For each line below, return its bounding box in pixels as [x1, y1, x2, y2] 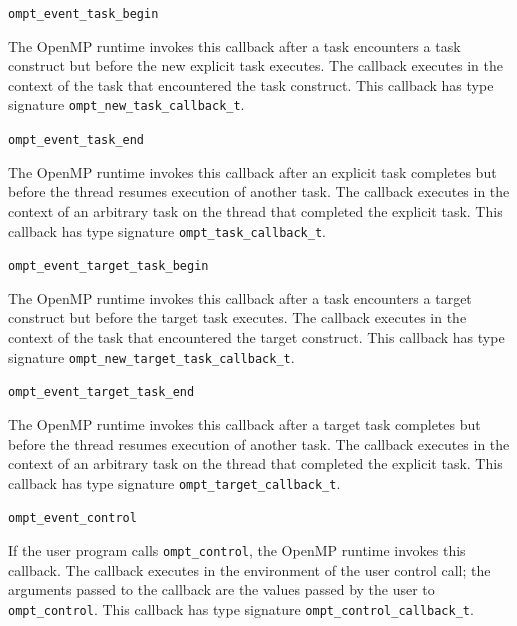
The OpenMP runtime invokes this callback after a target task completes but [8, 413, 481, 434]
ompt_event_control [8, 511, 137, 526]
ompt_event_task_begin [8, 7, 159, 21]
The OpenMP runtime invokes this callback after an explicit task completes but [8, 161, 497, 182]
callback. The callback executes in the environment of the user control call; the [8, 559, 491, 580]
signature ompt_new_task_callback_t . [8, 94, 245, 115]
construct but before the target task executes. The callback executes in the [8, 307, 467, 328]
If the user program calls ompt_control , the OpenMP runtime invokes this [8, 540, 466, 561]
